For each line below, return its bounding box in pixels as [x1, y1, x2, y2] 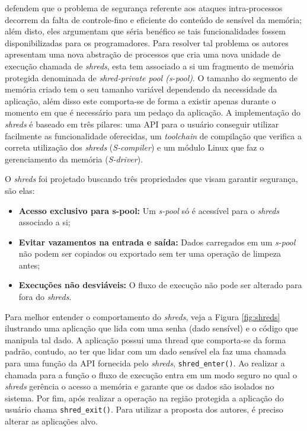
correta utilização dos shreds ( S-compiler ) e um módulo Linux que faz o [5, 141, 264, 154]
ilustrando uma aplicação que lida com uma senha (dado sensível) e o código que [5, 322, 298, 334]
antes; [18, 258, 40, 271]
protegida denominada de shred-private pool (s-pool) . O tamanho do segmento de [5, 71, 298, 84]
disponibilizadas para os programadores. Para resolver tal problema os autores [5, 36, 289, 49]
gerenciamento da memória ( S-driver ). [5, 152, 143, 165]
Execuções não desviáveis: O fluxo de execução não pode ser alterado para [18, 279, 302, 291]
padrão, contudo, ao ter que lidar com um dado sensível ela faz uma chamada [5, 345, 286, 357]
